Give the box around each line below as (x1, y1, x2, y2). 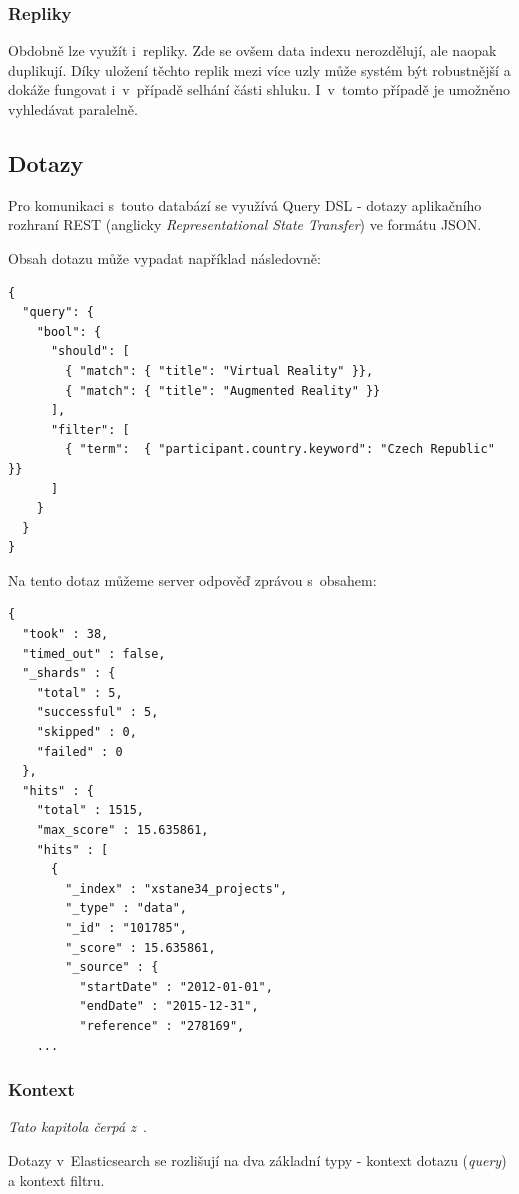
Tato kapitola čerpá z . (8, 1116, 147, 1137)
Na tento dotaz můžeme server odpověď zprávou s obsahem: (8, 569, 377, 590)
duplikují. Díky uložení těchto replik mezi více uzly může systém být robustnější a (8, 59, 511, 80)
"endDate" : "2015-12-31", (79, 999, 259, 1014)
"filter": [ (50, 422, 130, 437)
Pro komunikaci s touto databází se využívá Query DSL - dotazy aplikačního (8, 194, 482, 215)
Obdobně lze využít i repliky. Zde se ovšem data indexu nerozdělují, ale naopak (8, 40, 497, 61)
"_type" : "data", (65, 901, 187, 916)
